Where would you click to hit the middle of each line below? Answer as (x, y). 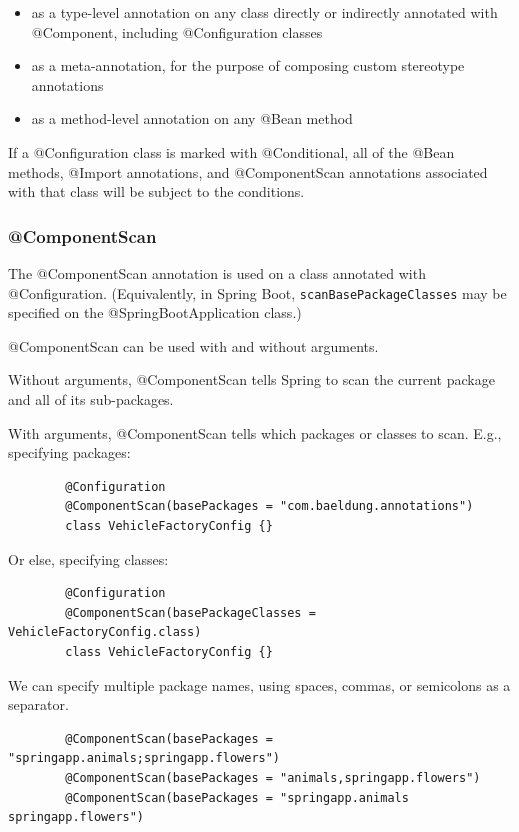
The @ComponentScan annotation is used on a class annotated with (217, 272)
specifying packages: (69, 452)
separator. (38, 704)
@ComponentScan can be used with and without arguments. (193, 345)
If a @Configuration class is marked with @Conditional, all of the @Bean (231, 151)
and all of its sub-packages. (91, 399)
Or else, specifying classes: (88, 558)
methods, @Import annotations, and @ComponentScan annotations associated (248, 171)
